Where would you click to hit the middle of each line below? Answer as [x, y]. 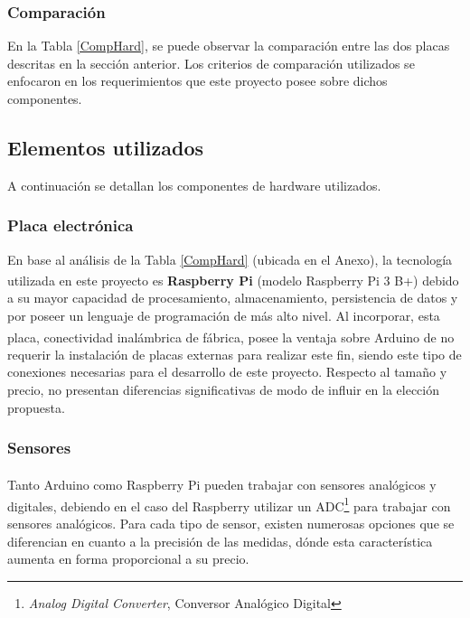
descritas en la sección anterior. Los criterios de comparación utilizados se [211, 63]
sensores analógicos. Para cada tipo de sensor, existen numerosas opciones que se [231, 523]
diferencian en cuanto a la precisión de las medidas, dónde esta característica [220, 541]
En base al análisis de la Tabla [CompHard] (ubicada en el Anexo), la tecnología [230, 259]
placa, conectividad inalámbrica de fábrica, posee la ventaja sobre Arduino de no [231, 337]
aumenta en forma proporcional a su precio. [128, 559]
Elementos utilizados [106, 147]
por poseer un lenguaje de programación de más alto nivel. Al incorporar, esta [224, 316]
